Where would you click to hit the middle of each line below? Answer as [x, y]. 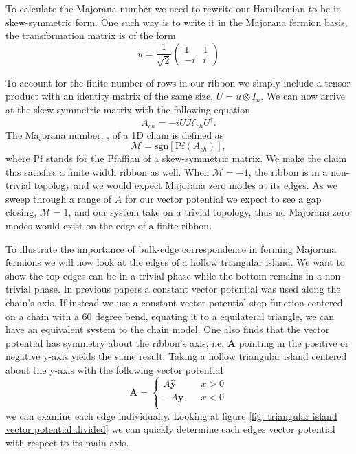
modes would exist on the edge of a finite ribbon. [109, 226]
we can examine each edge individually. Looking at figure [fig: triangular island [171, 415]
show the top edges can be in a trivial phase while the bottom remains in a [164, 275]
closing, [21, 212]
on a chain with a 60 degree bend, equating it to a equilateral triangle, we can [170, 316]
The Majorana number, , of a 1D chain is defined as [115, 134]
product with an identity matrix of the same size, [110, 96]
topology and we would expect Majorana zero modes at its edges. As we [186, 185]
